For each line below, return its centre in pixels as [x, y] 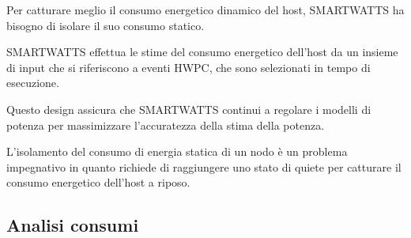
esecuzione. [33, 83]
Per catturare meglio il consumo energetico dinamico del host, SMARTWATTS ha [205, 9]
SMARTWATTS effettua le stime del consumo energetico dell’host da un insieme [202, 52]
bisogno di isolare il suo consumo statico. [106, 25]
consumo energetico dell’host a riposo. [98, 182]
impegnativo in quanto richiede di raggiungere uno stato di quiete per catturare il [204, 166]
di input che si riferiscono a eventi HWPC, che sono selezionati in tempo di [189, 67]
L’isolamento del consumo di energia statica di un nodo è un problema [177, 151]
